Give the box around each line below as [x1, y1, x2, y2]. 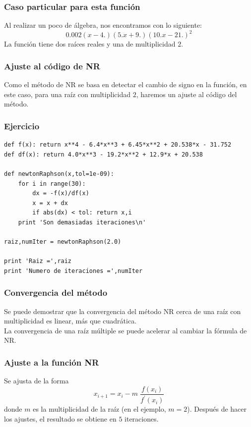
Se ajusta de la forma [4, 375, 69, 386]
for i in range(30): [18, 180, 86, 187]
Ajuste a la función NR [4, 356, 99, 368]
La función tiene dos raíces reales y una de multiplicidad [4, 39, 176, 49]
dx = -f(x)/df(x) [32, 190, 89, 197]
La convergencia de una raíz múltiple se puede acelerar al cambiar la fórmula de [4, 325, 247, 335]
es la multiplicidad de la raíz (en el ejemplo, [33, 404, 166, 414]
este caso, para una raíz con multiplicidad [4, 89, 130, 99]
